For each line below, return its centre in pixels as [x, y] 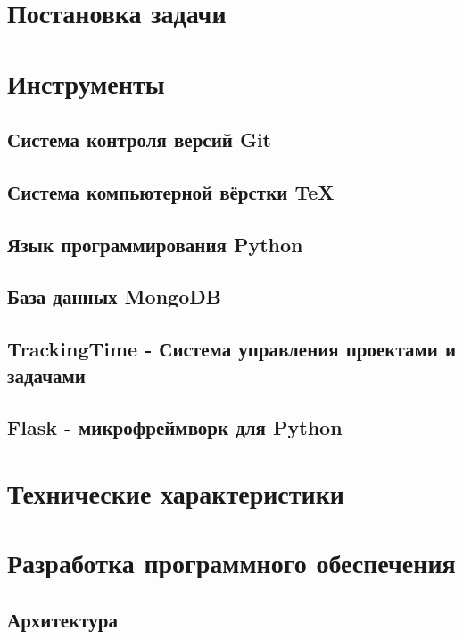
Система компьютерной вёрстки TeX [171, 191]
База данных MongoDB [114, 296]
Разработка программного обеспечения [231, 563]
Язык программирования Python [155, 244]
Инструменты [86, 82]
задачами [46, 375]
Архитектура [62, 619]
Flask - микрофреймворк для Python [175, 427]
